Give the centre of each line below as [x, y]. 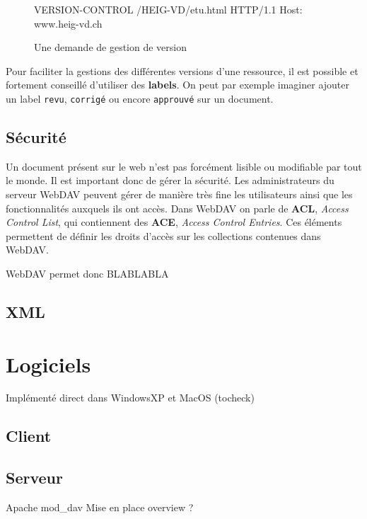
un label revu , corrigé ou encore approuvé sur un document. [140, 98]
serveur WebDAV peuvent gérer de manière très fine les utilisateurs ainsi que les [179, 194]
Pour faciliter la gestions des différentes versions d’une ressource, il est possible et [182, 70]
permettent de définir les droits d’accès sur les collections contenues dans [163, 235]
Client [29, 436]
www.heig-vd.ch [68, 23]
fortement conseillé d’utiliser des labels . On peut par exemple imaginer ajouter [177, 85]
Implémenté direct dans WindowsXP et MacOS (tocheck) [130, 398]
